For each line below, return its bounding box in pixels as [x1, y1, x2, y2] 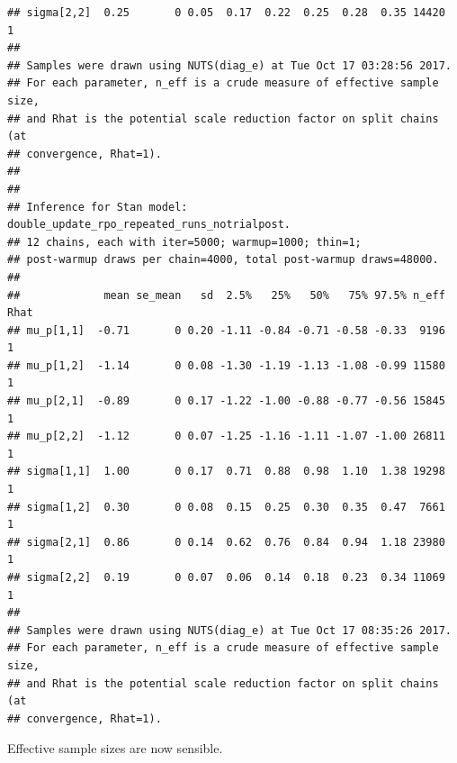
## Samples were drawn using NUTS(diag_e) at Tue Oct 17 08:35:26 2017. [7, 623, 452, 637]
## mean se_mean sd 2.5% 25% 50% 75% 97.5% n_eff [7, 288, 445, 302]
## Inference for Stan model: [7, 200, 188, 213]
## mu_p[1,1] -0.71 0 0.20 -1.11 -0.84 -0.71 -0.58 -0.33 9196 [7, 323, 445, 337]
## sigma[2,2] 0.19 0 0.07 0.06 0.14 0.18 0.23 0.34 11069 [7, 571, 445, 584]
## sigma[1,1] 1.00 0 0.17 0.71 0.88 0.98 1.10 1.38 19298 [7, 465, 445, 478]
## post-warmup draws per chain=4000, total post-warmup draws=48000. [7, 253, 439, 267]
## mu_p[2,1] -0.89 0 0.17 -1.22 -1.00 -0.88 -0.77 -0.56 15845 [7, 395, 445, 408]
